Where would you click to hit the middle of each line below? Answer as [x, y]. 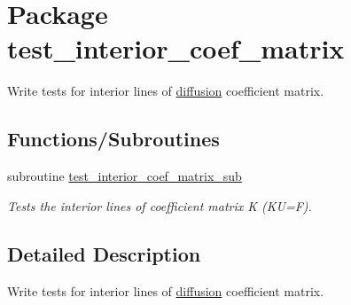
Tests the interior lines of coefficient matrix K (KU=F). [160, 205]
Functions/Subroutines [113, 139]
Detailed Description [104, 253]
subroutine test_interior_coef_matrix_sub [125, 176]
